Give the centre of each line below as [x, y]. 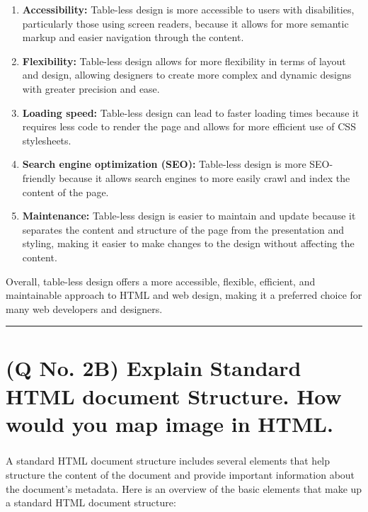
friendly [39, 177]
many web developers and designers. [84, 308]
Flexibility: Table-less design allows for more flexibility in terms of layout [184, 61]
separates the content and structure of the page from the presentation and [183, 229]
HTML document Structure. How [174, 396]
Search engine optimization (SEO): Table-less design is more [164, 164]
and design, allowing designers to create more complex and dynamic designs [187, 75]
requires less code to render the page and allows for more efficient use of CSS [189, 126]
